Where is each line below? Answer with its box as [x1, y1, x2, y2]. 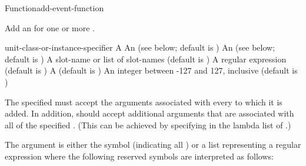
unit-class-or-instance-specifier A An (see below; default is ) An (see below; [5, 41, 275, 54]
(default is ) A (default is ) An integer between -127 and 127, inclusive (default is [5, 64, 298, 77]
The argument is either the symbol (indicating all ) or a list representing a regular [5, 138, 301, 151]
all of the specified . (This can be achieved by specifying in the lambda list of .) [5, 118, 291, 131]
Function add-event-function [5, 2, 104, 14]
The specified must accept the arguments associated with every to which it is [5, 95, 282, 108]
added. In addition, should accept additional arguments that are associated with [5, 107, 294, 119]
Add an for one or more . [5, 21, 95, 34]
